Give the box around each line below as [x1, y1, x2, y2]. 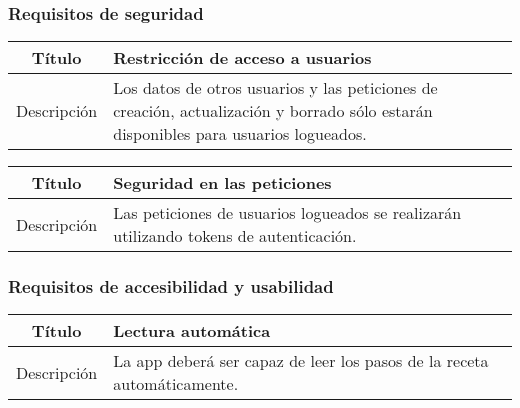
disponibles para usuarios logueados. [113, 122, 367, 146]
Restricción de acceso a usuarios [113, 46, 372, 70]
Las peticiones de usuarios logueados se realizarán [113, 201, 462, 225]
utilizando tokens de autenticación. [113, 224, 357, 248]
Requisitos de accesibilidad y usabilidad [8, 274, 334, 299]
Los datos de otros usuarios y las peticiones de [113, 76, 438, 100]
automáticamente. [113, 372, 239, 396]
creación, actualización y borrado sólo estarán [113, 99, 433, 123]
